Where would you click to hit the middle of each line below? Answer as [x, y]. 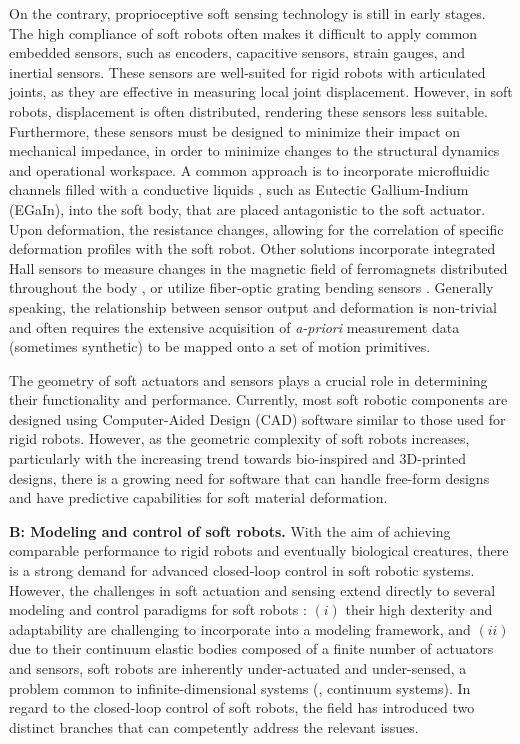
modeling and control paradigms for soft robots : [158, 609]
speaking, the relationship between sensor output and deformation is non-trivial [253, 306]
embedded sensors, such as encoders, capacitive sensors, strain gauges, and [237, 52]
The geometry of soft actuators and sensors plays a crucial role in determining [248, 379]
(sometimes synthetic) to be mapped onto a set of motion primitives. [220, 346]
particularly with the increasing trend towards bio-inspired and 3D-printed [237, 458]
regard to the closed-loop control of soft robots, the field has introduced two [242, 707]
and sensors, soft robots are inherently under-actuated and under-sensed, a [238, 668]
